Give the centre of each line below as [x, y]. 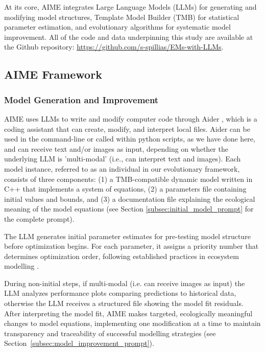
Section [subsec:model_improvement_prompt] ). [79, 343]
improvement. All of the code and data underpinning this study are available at [129, 37]
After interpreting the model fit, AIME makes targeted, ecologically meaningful [128, 313]
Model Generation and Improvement [81, 99]
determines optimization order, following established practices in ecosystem [122, 256]
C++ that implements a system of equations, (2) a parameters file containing [125, 189]
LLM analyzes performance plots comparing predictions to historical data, [120, 293]
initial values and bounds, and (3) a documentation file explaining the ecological [130, 198]
